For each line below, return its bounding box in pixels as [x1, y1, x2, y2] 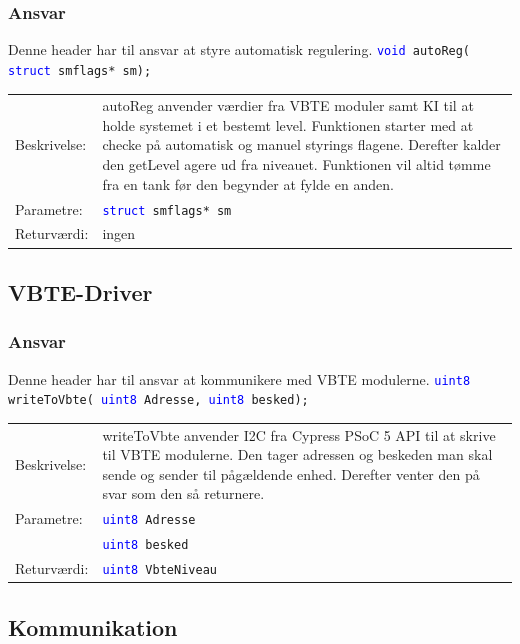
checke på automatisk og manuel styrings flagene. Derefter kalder [102, 134, 501, 155]
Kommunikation [8, 611, 178, 642]
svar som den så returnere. [102, 483, 265, 504]
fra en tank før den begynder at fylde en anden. [102, 173, 394, 194]
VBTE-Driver [8, 276, 153, 307]
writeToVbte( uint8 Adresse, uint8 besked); [8, 393, 309, 408]
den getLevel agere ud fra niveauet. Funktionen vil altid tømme [102, 154, 491, 175]
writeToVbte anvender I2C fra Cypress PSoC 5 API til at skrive [102, 424, 496, 445]
